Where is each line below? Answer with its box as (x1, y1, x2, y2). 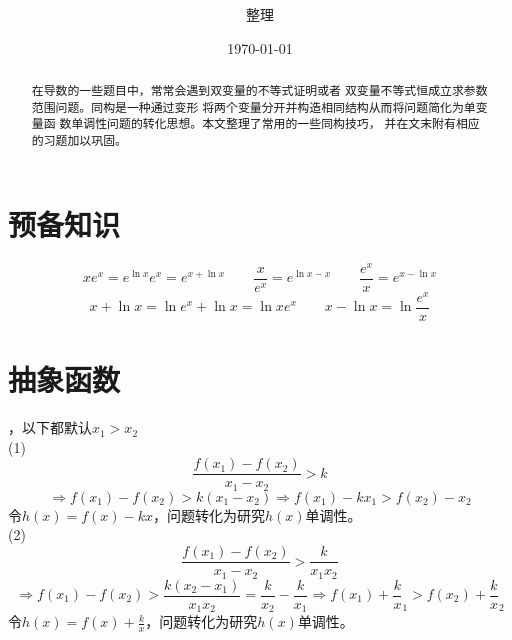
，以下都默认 (8, 417, 92, 438)
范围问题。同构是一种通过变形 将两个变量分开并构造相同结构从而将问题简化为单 (31, 98, 476, 115)
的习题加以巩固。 (31, 132, 127, 149)
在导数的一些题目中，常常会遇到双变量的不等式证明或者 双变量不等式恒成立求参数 (31, 82, 488, 99)
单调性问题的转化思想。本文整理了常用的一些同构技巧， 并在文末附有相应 (71, 115, 480, 132)
